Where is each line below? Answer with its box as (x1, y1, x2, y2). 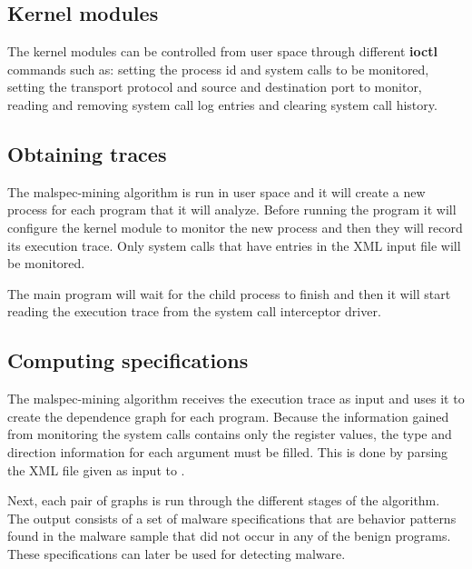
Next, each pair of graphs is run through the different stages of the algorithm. (7, 491, 440, 510)
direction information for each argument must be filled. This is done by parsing (7, 442, 448, 461)
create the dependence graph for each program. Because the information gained (7, 406, 449, 425)
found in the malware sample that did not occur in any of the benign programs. (7, 526, 451, 545)
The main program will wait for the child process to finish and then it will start (7, 284, 451, 303)
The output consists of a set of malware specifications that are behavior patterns (7, 508, 457, 527)
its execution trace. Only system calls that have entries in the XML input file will (7, 235, 461, 255)
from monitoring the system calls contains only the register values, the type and (7, 424, 452, 444)
